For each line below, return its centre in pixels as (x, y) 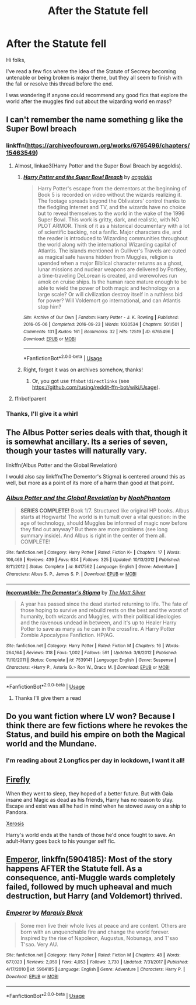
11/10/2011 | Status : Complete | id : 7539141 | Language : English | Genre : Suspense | (91, 660)
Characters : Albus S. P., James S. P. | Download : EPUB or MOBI (71, 574)
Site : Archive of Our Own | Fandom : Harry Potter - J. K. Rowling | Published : (101, 317)
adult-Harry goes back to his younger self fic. (61, 841)
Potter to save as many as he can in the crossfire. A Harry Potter (97, 628)
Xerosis (15, 823)
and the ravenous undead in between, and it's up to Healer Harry (98, 623)
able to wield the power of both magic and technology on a (108, 288)
